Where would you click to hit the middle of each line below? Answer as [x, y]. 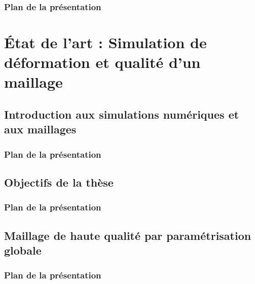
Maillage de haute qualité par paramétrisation [128, 235]
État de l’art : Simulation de [105, 42]
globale [23, 250]
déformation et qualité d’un [102, 62]
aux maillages [40, 129]
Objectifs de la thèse [59, 182]
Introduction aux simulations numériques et [122, 114]
